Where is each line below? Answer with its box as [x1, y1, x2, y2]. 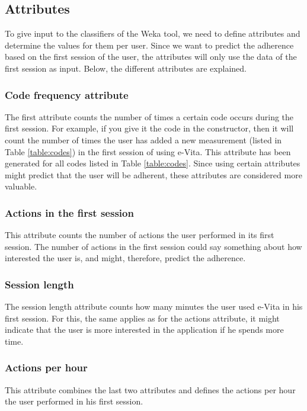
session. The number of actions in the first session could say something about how [5, 240, 302, 252]
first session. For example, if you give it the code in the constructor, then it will [5, 122, 294, 134]
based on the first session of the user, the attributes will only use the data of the [5, 50, 297, 63]
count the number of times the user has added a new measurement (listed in [5, 133, 282, 146]
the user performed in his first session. [5, 395, 143, 407]
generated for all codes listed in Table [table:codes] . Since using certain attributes [5, 157, 300, 169]
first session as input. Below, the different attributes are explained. [5, 62, 247, 74]
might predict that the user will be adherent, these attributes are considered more [5, 168, 302, 181]
